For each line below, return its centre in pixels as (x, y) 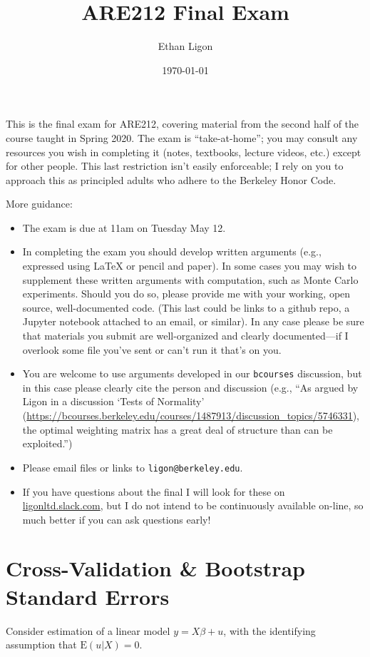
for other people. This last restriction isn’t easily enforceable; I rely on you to (175, 166)
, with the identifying (269, 630)
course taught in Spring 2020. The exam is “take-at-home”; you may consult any (182, 137)
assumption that (41, 645)
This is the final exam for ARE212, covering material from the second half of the (183, 124)
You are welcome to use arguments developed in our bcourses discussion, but (192, 373)
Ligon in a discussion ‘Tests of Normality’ (113, 401)
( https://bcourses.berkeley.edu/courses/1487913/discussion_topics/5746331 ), (191, 416)
